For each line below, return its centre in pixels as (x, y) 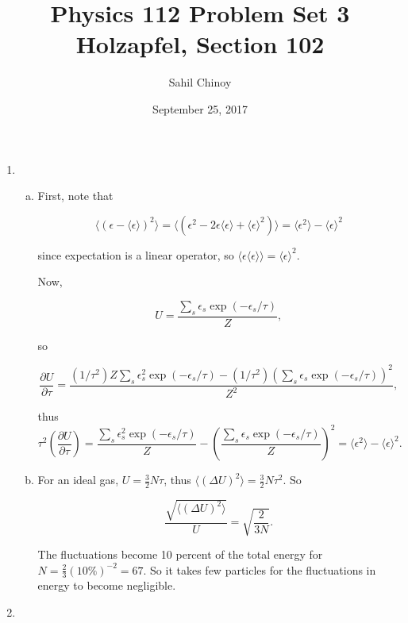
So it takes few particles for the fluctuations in (263, 569)
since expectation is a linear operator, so (136, 254)
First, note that (75, 196)
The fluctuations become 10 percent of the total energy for (180, 554)
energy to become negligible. (107, 585)
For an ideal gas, (78, 480)
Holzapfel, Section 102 (200, 44)
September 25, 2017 (200, 108)
